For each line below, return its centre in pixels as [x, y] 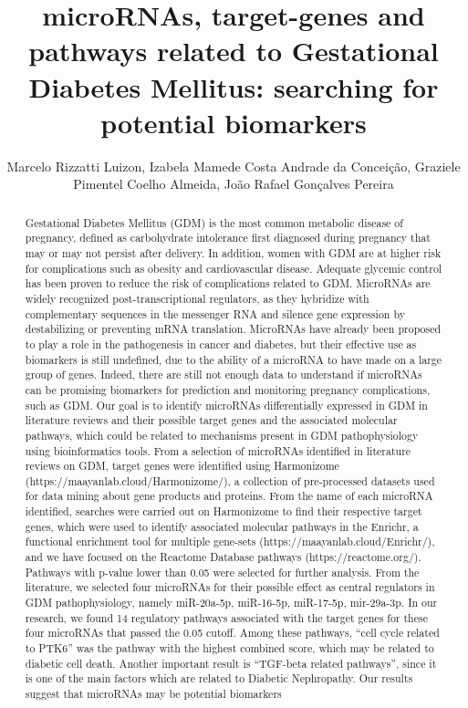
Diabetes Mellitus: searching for [234, 86]
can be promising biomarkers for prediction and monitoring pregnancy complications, [228, 389]
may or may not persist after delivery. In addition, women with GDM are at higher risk [233, 252]
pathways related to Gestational [234, 51]
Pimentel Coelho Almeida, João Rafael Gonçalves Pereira [234, 184]
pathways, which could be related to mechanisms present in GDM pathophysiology [222, 435]
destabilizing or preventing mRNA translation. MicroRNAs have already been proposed [233, 329]
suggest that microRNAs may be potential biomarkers [153, 694]
